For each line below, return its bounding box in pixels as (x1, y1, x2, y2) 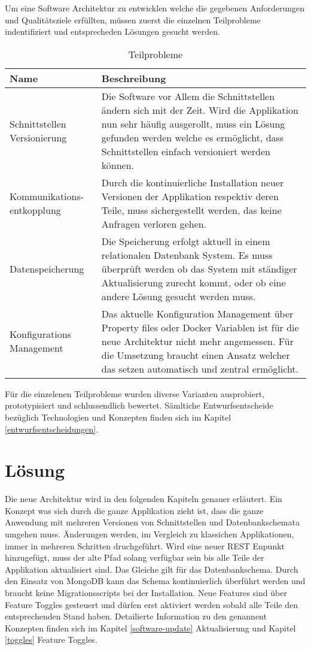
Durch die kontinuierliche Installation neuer (101, 175, 284, 189)
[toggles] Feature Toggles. (5, 633, 97, 646)
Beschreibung (101, 71, 166, 85)
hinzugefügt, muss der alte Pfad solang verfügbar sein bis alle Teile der (5, 551, 264, 564)
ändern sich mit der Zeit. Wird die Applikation (101, 102, 298, 117)
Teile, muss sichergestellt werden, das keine (101, 202, 282, 217)
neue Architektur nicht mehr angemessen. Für (101, 334, 294, 348)
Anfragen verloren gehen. (101, 216, 207, 231)
